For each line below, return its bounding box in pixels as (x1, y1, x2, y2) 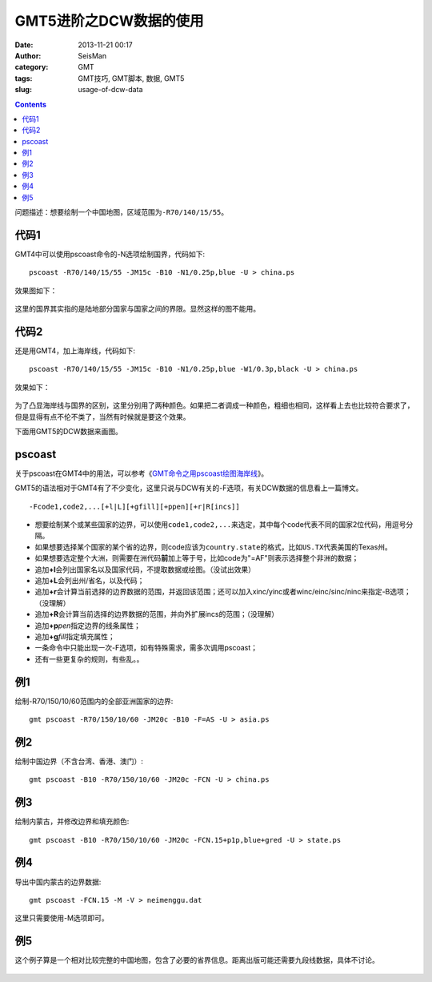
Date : (14, 40, 34, 50)
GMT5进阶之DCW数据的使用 (14, 12, 204, 30)
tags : (14, 73, 33, 83)
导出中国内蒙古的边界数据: (14, 877, 102, 887)
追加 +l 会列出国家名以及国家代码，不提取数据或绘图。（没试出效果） (34, 565, 256, 574)
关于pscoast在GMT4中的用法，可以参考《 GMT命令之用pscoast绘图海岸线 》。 (14, 469, 268, 478)
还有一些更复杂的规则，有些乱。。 (34, 654, 144, 664)
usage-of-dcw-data (78, 85, 143, 95)
